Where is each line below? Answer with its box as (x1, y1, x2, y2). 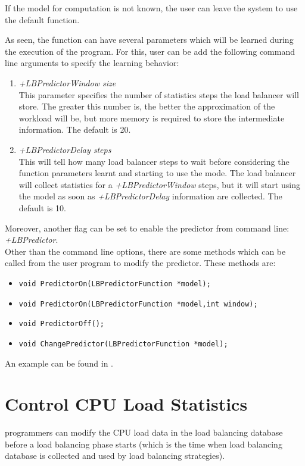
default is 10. (18, 201, 66, 214)
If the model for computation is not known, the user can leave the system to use (5, 2, 298, 14)
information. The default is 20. (18, 123, 131, 136)
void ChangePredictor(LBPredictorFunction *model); (18, 339, 228, 348)
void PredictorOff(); (18, 320, 104, 329)
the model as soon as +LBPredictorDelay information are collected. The (18, 190, 282, 202)
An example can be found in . (5, 356, 114, 369)
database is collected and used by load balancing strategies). (5, 449, 225, 462)
